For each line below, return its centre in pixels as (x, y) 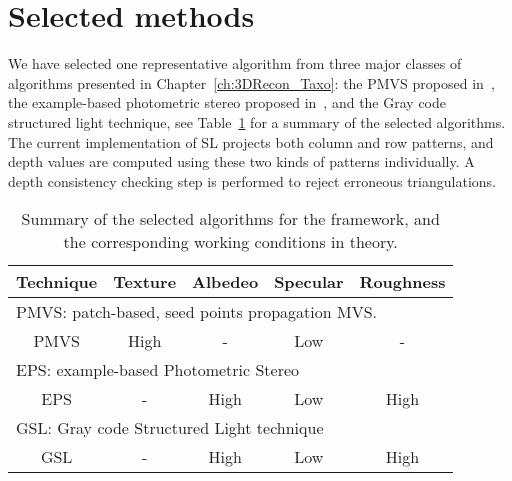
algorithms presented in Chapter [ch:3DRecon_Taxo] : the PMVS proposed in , (251, 82)
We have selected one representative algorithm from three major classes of (235, 63)
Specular (309, 282)
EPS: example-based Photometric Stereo (158, 370)
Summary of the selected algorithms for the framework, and (230, 219)
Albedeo (225, 282)
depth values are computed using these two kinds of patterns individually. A (241, 161)
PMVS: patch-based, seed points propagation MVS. (197, 312)
